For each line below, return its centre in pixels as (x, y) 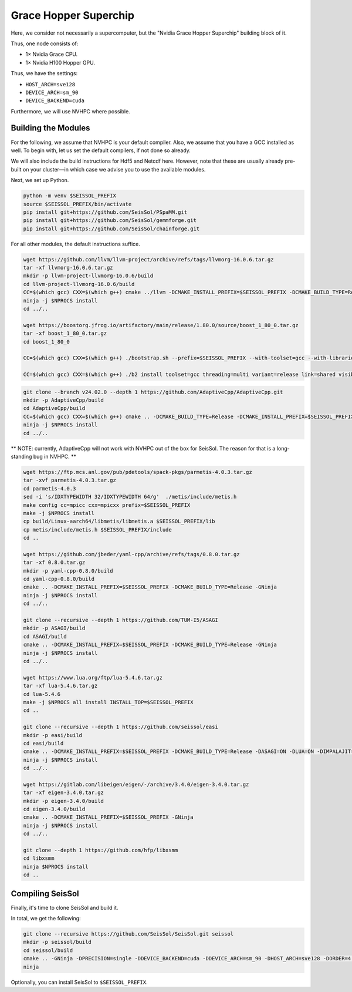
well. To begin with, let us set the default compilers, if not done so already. (101, 150)
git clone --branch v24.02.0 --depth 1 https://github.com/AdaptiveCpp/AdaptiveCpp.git (153, 392)
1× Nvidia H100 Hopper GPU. (60, 62)
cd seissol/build (48, 950)
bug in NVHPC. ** (55, 457)
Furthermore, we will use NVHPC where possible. (70, 111)
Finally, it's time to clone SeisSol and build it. (65, 907)
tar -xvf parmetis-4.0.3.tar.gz (70, 480)
